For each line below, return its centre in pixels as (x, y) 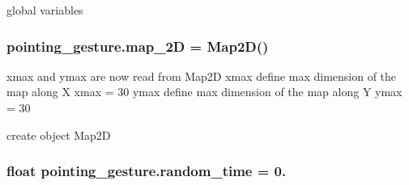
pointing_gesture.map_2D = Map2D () (138, 46)
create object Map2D (59, 135)
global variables (45, 10)
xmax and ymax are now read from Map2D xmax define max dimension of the (202, 76)
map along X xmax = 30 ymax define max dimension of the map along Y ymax (204, 92)
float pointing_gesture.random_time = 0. (147, 171)
